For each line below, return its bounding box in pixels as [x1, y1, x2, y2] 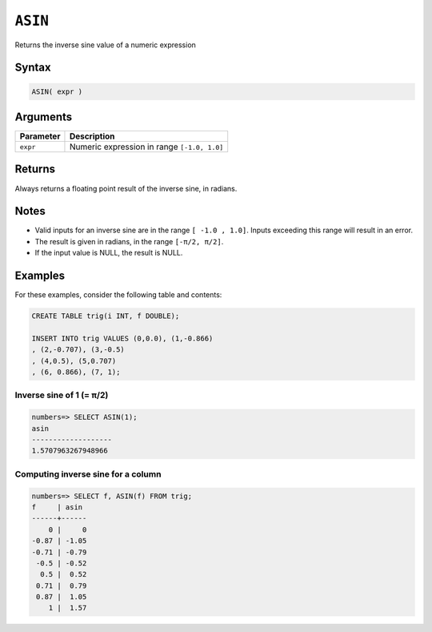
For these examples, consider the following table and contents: [14, 290, 222, 300]
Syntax [14, 61, 51, 74]
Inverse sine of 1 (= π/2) [14, 389, 109, 401]
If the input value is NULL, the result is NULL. [34, 248, 183, 258]
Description [69, 131, 115, 142]
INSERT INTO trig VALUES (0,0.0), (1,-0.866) [31, 333, 214, 343]
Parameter [19, 131, 61, 142]
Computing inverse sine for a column [14, 469, 162, 480]
